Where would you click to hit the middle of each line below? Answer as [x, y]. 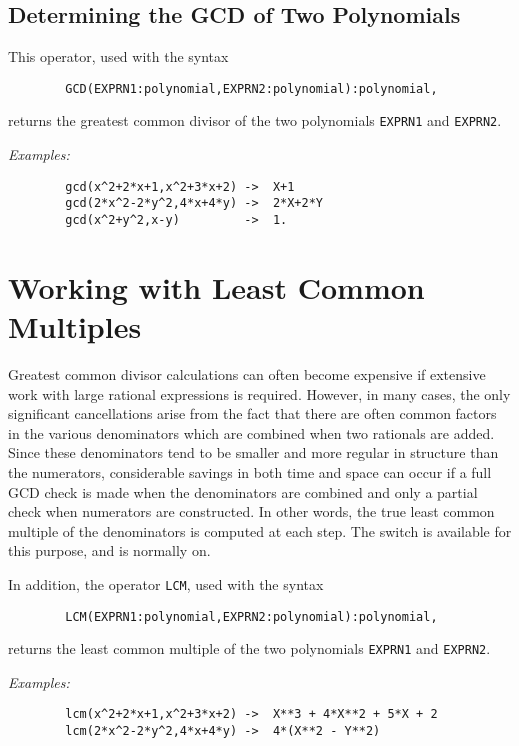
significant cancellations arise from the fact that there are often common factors [252, 413]
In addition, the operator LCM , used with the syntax [166, 583]
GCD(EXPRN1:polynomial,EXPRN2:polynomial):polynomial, [251, 88]
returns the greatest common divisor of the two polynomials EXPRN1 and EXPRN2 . [255, 120]
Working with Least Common [216, 286]
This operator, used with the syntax [118, 56]
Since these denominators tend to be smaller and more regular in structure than [253, 452]
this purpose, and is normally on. [109, 550]
